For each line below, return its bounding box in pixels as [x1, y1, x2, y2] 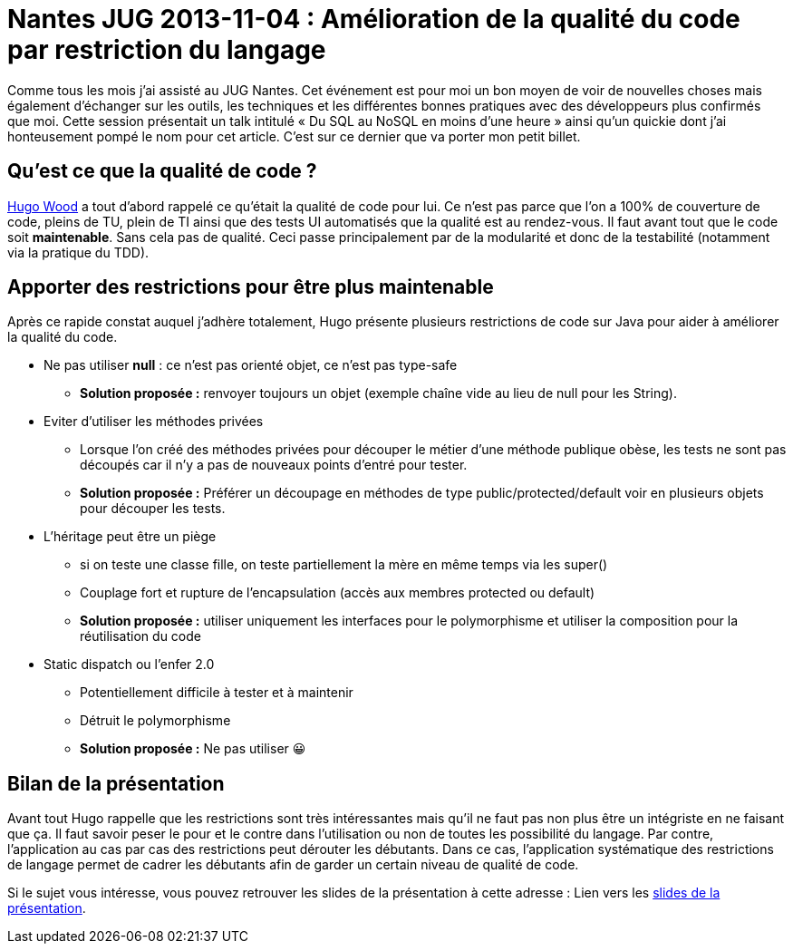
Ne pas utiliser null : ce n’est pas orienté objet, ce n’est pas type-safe [44, 357, 458, 374]
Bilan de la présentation [7, 771, 225, 795]
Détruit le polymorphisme [80, 713, 231, 729]
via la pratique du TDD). [7, 244, 150, 260]
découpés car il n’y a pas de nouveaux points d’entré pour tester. [80, 457, 468, 473]
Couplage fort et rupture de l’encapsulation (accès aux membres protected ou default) [80, 585, 595, 601]
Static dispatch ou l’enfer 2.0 [44, 656, 215, 673]
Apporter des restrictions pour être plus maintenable [7, 276, 494, 299]
